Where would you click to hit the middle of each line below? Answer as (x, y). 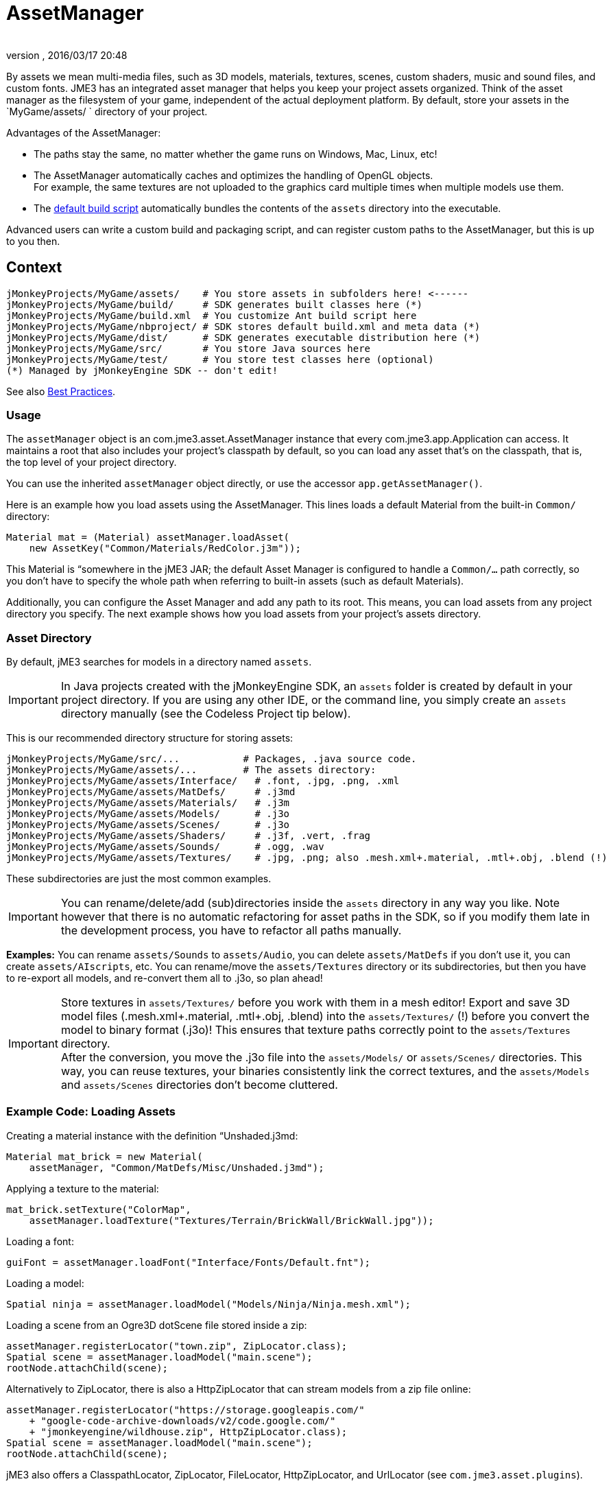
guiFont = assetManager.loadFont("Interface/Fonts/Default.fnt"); (189, 1262)
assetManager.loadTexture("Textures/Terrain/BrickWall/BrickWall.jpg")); (231, 1220)
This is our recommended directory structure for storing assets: (150, 738)
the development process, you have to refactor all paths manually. (231, 931)
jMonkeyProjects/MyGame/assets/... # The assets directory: (191, 770)
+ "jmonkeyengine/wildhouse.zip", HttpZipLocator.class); (188, 1431)
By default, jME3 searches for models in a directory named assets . (159, 662)
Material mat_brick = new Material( (105, 1156)
